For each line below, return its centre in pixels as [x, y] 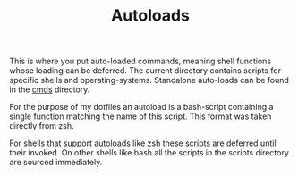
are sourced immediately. [56, 163]
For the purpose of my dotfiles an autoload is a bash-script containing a [141, 107]
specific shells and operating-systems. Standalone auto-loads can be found [149, 80]
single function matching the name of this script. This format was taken [140, 116]
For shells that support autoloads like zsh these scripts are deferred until [143, 143]
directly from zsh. [42, 126]
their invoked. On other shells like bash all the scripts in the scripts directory [149, 153]
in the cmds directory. [50, 89]
